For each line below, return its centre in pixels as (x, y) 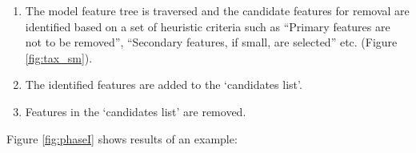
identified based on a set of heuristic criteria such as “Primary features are (208, 26)
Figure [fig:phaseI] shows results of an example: (122, 138)
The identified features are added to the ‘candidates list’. (164, 85)
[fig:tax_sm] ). (59, 57)
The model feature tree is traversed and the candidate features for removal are (217, 10)
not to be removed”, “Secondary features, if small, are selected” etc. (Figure (211, 42)
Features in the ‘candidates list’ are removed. (136, 111)
